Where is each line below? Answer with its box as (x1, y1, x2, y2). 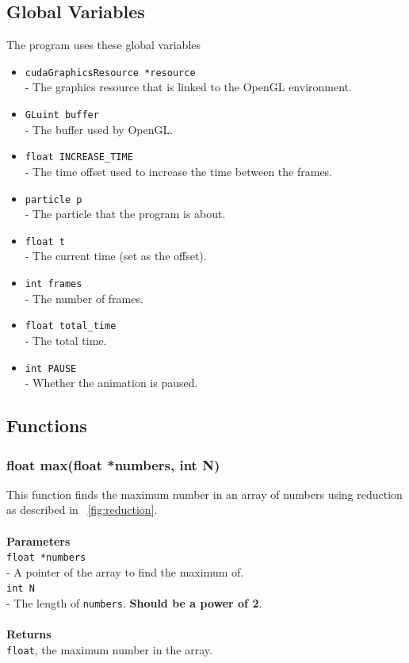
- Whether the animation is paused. (25, 374, 198, 391)
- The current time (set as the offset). (25, 247, 207, 264)
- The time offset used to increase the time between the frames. (25, 163, 333, 179)
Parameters (6, 532, 71, 549)
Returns (6, 626, 52, 642)
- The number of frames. (25, 289, 143, 306)
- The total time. (25, 331, 107, 348)
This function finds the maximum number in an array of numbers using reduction (6, 485, 403, 502)
